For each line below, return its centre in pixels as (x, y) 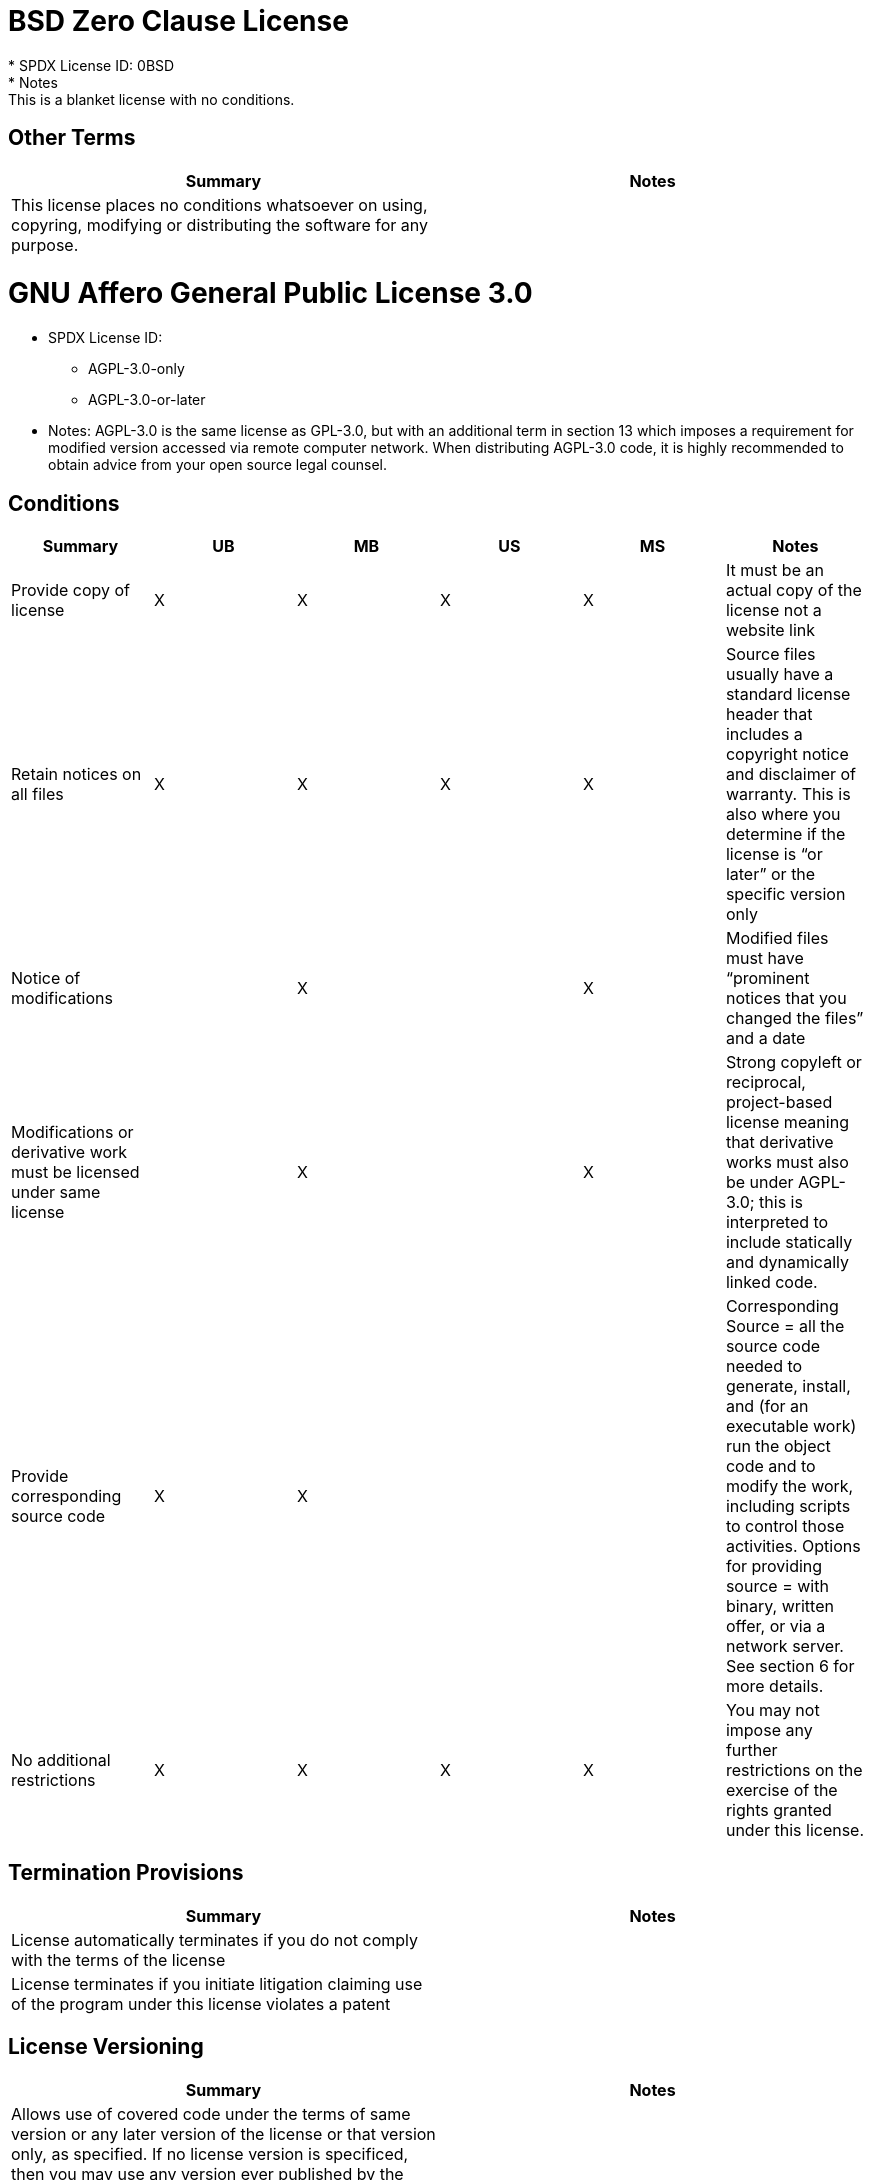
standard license (788, 693)
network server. (784, 1645)
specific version (785, 893)
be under (759, 1181)
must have (764, 957)
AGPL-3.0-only (136, 369)
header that (769, 713)
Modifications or (72, 1131)
